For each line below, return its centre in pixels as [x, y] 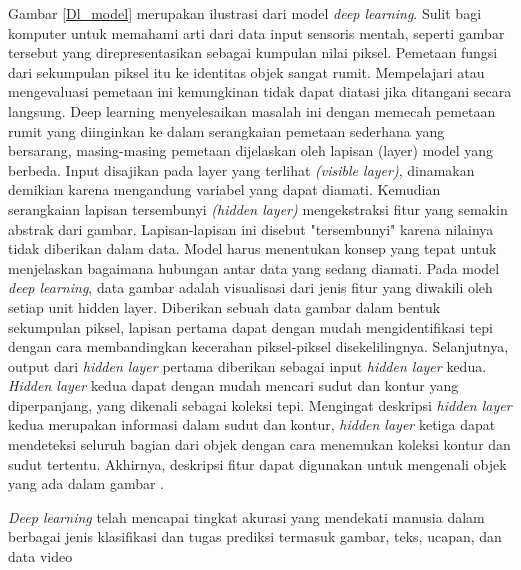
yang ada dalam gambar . [86, 483]
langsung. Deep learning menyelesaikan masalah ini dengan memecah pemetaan [252, 110]
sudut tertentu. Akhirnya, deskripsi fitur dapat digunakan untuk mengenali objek [257, 463]
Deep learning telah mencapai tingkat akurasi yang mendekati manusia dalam [246, 516]
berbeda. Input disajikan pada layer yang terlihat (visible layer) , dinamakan [241, 169]
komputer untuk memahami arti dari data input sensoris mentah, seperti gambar [256, 32]
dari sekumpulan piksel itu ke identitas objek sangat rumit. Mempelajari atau [246, 71]
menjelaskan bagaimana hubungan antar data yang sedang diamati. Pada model [254, 267]
